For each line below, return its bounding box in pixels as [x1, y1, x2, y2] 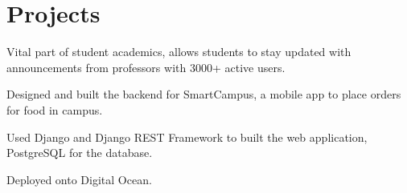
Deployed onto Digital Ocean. [6, 171, 152, 187]
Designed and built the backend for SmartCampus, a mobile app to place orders [6, 86, 401, 103]
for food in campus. [6, 101, 103, 118]
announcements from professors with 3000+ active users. [6, 58, 286, 75]
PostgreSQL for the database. [6, 144, 153, 161]
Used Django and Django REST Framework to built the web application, [6, 128, 368, 145]
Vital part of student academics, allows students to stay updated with [6, 43, 351, 60]
